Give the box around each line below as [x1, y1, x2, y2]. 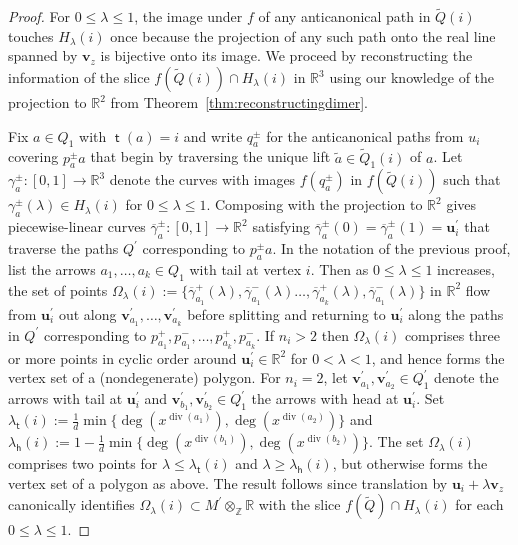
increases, [437, 258, 495, 279]
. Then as [310, 258, 369, 279]
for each [455, 494, 504, 515]
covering [8, 146, 59, 167]
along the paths [408, 303, 504, 324]
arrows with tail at [8, 388, 123, 409]
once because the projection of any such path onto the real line [110, 25, 496, 46]
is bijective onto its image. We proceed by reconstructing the [100, 45, 473, 66]
